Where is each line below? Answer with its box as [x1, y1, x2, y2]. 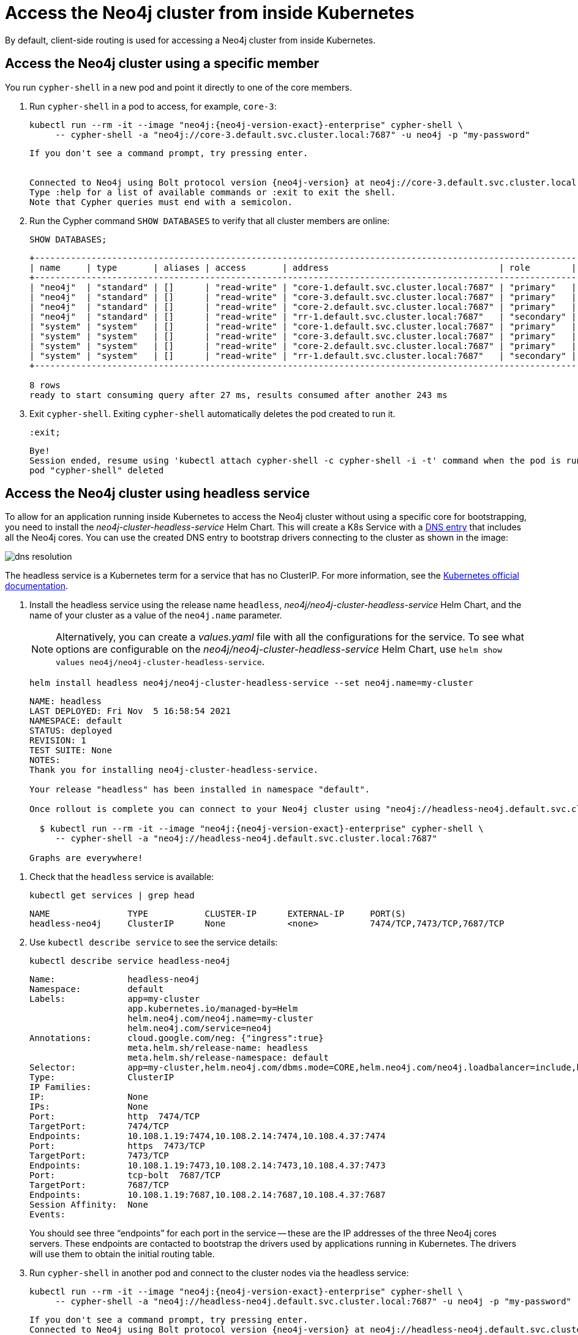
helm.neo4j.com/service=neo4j [127, 1023, 272, 1034]
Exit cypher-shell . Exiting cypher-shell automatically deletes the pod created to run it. [29, 408, 396, 419]
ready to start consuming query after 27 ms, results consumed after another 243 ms [29, 389, 448, 400]
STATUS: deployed [29, 726, 112, 736]
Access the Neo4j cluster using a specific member [5, 56, 320, 72]
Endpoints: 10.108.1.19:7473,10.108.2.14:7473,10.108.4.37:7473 [29, 1160, 386, 1171]
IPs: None [29, 1102, 148, 1112]
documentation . [5, 581, 69, 592]
